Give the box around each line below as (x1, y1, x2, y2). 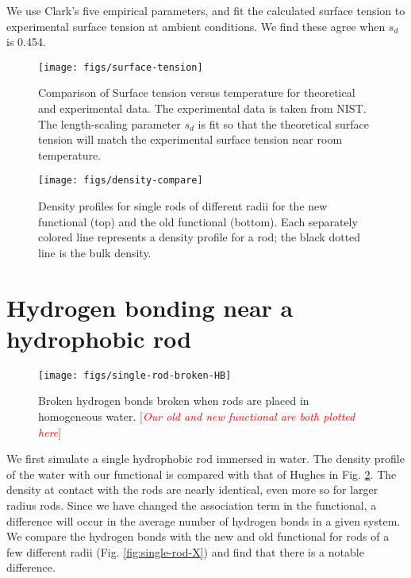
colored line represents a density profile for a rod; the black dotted (38, 229, 361, 245)
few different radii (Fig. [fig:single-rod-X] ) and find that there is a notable (6, 543, 364, 560)
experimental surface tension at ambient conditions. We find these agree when (6, 17, 386, 34)
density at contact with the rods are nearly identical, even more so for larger (6, 481, 378, 498)
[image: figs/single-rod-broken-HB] (38, 369, 232, 381)
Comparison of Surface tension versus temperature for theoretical (38, 84, 355, 101)
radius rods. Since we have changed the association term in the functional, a (6, 496, 377, 513)
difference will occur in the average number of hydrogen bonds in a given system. (6, 512, 401, 529)
